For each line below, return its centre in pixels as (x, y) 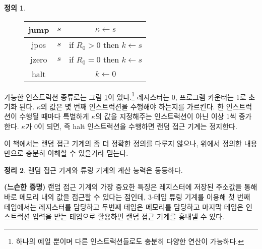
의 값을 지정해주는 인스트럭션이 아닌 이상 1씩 (166, 116)
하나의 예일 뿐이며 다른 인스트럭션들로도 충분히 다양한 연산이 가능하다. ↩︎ (130, 241)
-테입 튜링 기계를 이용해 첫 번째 (201, 197)
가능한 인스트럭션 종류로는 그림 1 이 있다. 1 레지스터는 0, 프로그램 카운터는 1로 (125, 96)
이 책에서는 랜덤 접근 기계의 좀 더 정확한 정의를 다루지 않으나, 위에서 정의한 (123, 143)
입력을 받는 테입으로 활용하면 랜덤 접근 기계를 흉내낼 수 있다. (128, 216)
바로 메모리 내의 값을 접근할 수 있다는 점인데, (75, 197)
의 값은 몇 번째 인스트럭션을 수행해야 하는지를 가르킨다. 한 (132, 106)
